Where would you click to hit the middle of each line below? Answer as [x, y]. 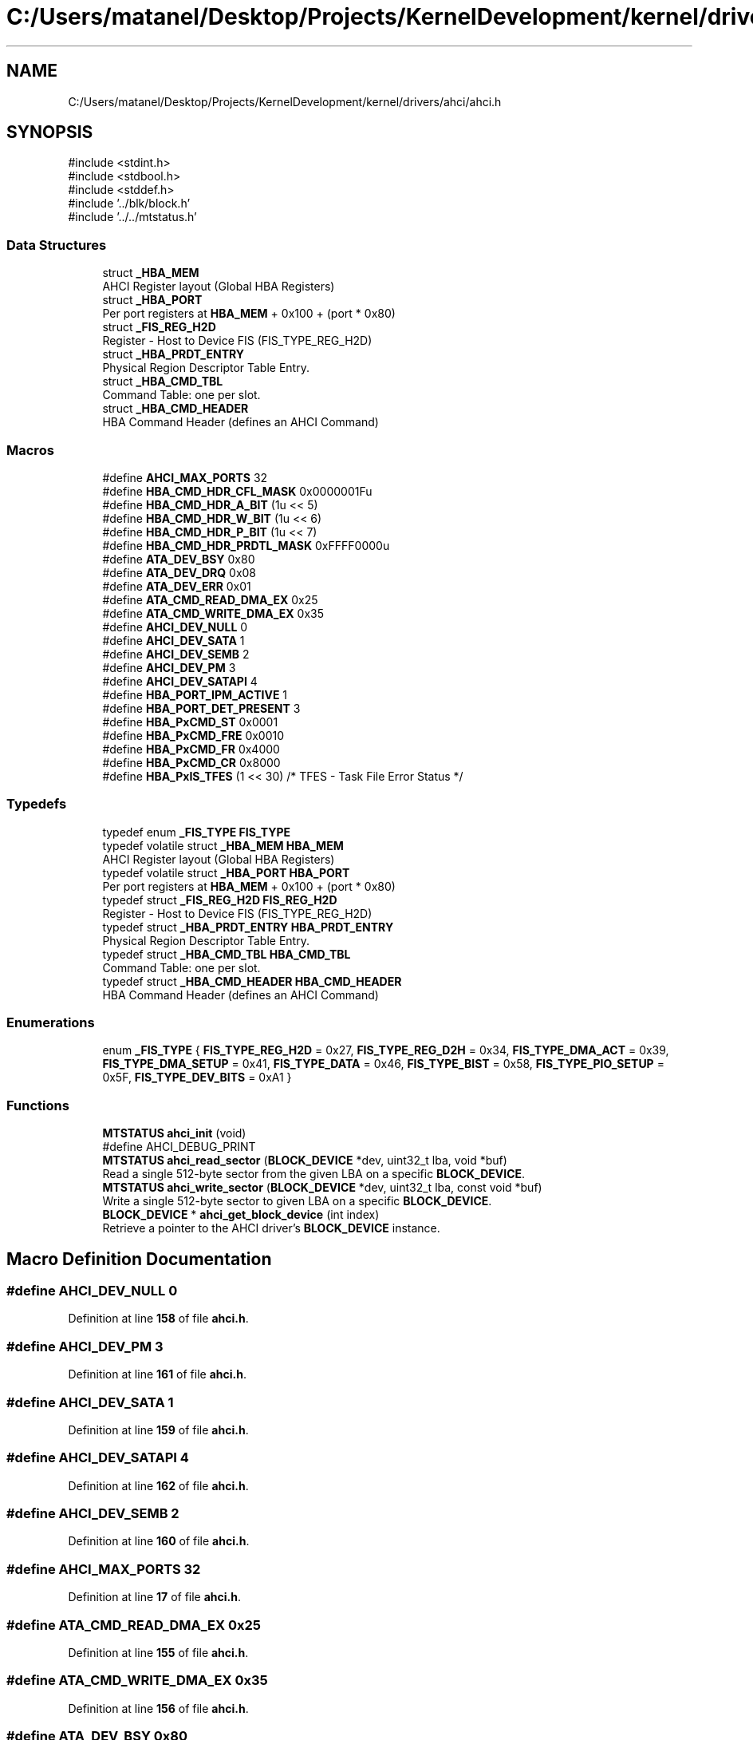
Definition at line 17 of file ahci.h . [155, 1597]
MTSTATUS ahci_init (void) [174, 1133]
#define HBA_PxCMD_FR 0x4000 [191, 749]
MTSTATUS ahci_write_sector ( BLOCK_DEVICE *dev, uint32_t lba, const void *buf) [322, 1188]
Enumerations [51, 1023]
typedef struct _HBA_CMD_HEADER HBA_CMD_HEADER [252, 981]
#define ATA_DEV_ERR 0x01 [177, 586]
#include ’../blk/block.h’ [129, 204]
